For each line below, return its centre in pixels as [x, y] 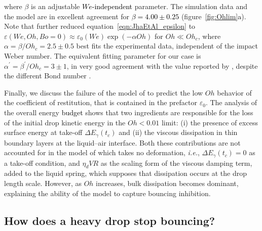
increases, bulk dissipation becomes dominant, [167, 183]
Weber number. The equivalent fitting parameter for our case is [103, 55]
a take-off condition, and [42, 163]
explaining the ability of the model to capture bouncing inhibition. [107, 193]
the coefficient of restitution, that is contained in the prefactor [101, 102]
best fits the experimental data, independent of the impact [167, 46]
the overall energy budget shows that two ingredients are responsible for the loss [129, 112]
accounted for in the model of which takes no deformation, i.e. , [102, 152]
